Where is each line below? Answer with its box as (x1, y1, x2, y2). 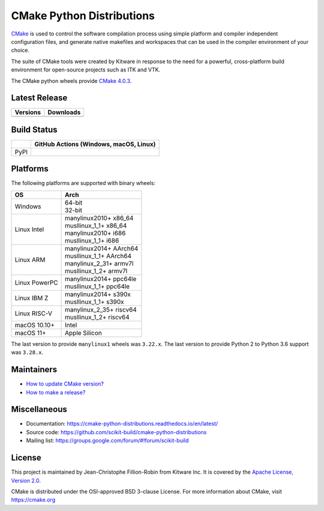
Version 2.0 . (11, 477, 41, 484)
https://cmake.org (11, 496, 56, 504)
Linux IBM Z (14, 294, 49, 302)
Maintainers (11, 364, 58, 375)
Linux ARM (14, 255, 46, 264)
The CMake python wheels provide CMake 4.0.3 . (11, 77, 132, 84)
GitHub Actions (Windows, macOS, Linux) (34, 140, 156, 148)
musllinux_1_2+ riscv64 (65, 313, 130, 321)
